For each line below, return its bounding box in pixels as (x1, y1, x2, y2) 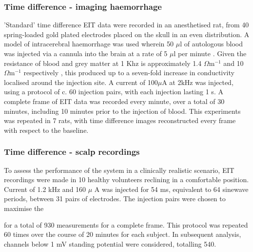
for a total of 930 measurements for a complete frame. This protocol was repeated (4, 219, 248, 230)
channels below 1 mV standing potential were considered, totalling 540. (4, 238, 216, 249)
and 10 (223, 58, 244, 68)
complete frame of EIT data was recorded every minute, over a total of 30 (4, 96, 225, 106)
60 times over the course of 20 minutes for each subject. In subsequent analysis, (4, 229, 241, 239)
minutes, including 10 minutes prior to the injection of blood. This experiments (4, 105, 241, 116)
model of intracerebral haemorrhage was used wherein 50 (4, 39, 174, 49)
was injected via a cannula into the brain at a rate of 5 (4, 48, 168, 58)
